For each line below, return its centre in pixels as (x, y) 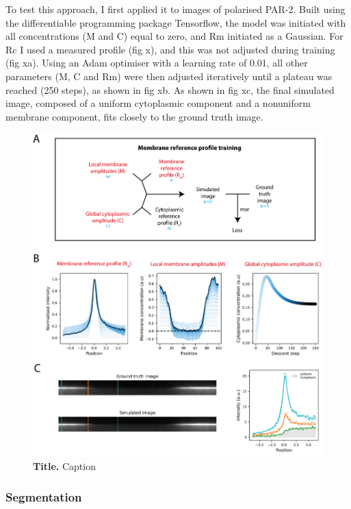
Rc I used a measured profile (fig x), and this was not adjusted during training (170, 49)
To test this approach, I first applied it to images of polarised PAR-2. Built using (175, 9)
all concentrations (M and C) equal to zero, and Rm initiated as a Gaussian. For (174, 36)
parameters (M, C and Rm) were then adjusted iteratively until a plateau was (169, 76)
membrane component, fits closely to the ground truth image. (134, 116)
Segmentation (44, 496)
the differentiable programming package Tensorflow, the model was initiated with (176, 22)
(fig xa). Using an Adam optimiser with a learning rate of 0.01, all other (157, 63)
